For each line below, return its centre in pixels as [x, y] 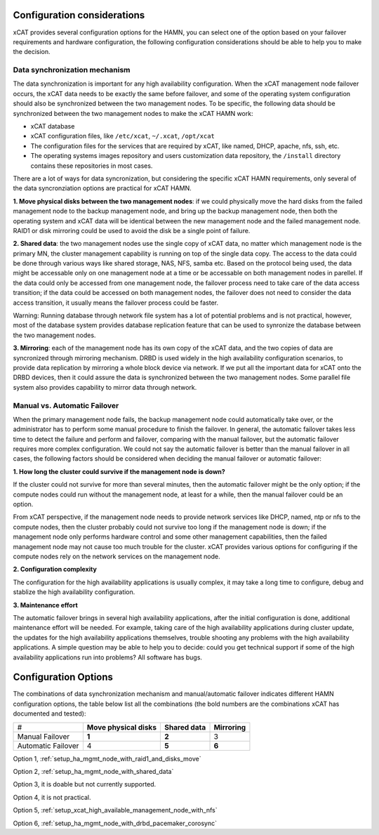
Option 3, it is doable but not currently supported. [85, 784]
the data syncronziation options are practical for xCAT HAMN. [102, 188]
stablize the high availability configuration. [74, 592]
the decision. [32, 52]
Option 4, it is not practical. [52, 797]
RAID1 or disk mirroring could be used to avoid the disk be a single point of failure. [132, 230]
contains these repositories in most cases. [92, 166]
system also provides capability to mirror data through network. [105, 387]
